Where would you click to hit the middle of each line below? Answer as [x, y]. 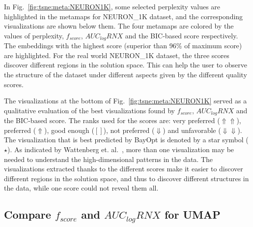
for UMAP [192, 214]
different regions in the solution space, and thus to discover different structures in [126, 178]
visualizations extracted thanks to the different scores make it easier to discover [124, 169]
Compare [28, 214]
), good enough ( [69, 130]
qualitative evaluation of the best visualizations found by [89, 110]
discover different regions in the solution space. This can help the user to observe [126, 65]
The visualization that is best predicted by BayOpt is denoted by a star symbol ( [126, 140]
